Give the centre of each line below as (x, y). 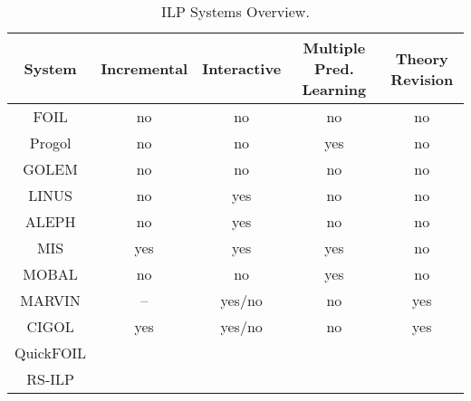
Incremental (144, 68)
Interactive (242, 68)
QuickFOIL (51, 353)
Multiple (334, 48)
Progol (50, 143)
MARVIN (50, 300)
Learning (334, 89)
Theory (422, 58)
